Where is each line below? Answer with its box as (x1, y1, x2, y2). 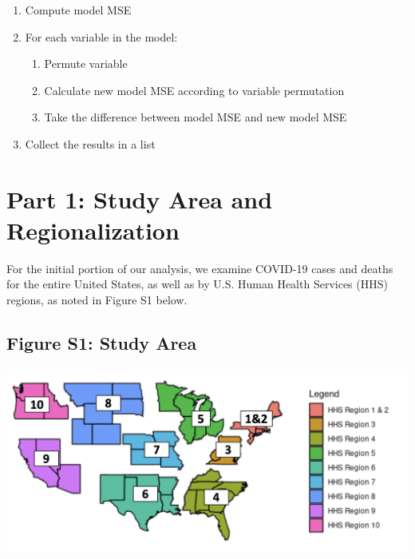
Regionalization (6, 213, 180, 246)
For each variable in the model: (25, 28, 178, 45)
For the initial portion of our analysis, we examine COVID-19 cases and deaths (6, 260, 393, 276)
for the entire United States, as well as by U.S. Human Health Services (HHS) (6, 276, 388, 292)
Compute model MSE (25, 2, 132, 18)
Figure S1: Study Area (6, 331, 197, 355)
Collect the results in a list (25, 135, 156, 152)
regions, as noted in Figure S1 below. (6, 291, 188, 308)
